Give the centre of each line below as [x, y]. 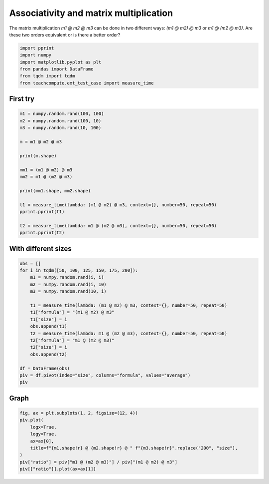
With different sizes [40, 248]
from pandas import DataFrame [57, 69]
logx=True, [43, 427]
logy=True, [43, 434]
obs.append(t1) [49, 326]
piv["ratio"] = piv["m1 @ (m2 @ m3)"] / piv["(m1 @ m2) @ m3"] [99, 462]
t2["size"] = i [49, 347]
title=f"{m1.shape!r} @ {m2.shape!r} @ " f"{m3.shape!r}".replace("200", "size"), [134, 448]
